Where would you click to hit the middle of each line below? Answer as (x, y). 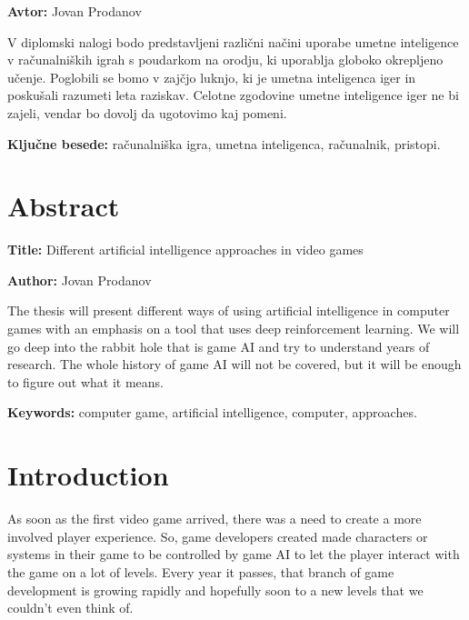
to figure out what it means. (86, 381)
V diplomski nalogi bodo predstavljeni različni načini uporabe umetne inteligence (233, 41)
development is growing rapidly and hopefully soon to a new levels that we (215, 590)
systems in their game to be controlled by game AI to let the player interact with (234, 554)
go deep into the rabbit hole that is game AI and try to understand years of (219, 346)
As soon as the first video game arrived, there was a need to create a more (215, 519)
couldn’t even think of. (70, 608)
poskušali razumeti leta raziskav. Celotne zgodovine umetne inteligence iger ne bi (233, 95)
